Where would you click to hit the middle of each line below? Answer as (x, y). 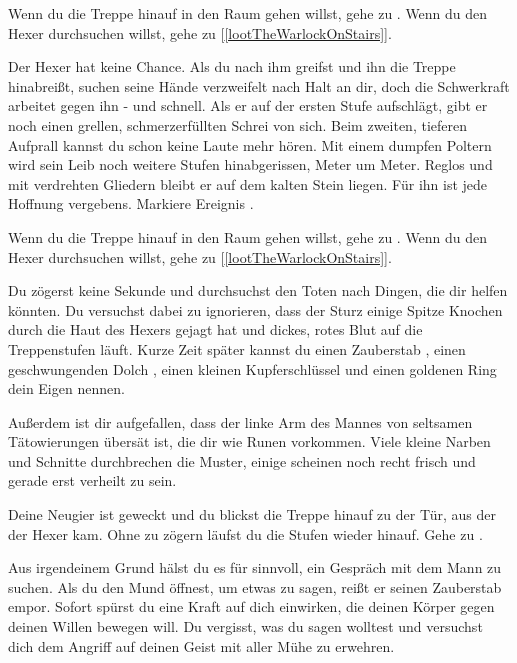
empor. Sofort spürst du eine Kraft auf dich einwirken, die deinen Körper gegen (251, 606)
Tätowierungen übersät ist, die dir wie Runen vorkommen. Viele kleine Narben (249, 441)
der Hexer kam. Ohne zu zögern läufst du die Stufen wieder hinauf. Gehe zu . (245, 533)
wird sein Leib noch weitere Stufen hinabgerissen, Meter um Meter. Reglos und (250, 164)
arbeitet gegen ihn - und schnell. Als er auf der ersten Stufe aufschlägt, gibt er (248, 105)
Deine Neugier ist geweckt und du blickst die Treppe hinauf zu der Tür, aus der (252, 514)
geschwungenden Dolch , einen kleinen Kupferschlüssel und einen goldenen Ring (252, 368)
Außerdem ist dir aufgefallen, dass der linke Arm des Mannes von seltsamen (240, 421)
